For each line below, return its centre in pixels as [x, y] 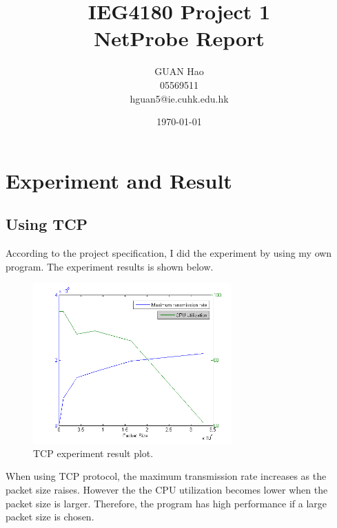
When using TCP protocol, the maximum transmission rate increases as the [166, 476]
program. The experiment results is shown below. [110, 266]
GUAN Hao [179, 71]
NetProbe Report [179, 38]
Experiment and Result [119, 180]
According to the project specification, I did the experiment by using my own [169, 253]
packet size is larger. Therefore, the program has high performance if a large [166, 503]
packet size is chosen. [50, 517]
